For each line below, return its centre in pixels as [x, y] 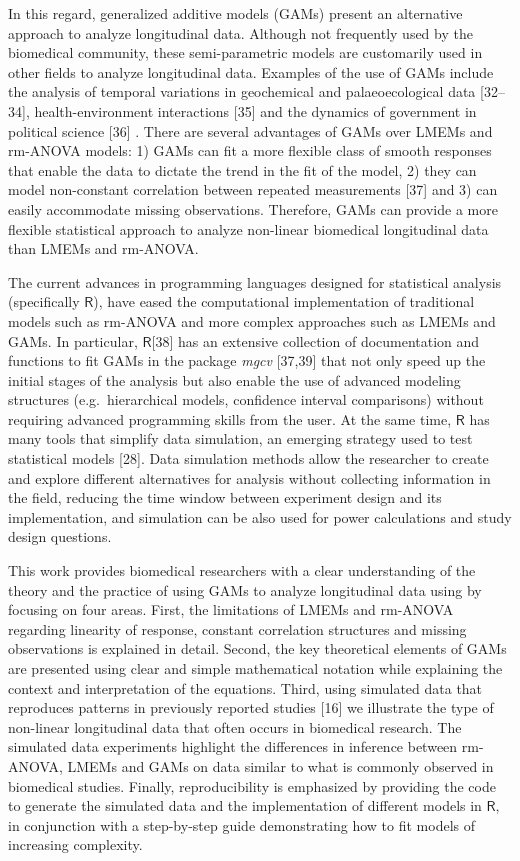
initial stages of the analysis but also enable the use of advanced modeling [234, 379]
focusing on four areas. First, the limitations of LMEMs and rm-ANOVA [231, 609]
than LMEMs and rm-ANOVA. [103, 248]
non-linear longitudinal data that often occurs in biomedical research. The [235, 726]
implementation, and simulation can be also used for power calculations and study [260, 516]
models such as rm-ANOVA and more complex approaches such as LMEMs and [252, 320]
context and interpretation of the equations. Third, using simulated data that [245, 687]
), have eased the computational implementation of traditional [284, 301]
